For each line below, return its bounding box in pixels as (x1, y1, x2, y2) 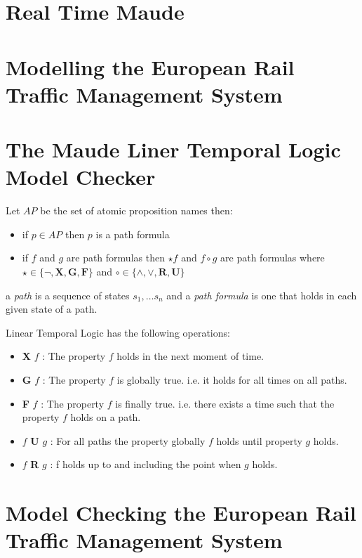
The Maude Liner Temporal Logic (6, 135, 341, 164)
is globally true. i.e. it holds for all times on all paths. (116, 372, 347, 387)
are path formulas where (220, 250, 325, 265)
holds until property (216, 433, 302, 448)
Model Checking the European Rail (6, 498, 356, 527)
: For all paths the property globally (50, 433, 206, 448)
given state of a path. (6, 301, 98, 316)
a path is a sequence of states (6, 287, 130, 302)
